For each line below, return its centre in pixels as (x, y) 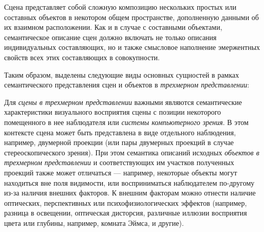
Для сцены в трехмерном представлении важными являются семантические (123, 102)
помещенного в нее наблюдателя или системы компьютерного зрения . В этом (126, 122)
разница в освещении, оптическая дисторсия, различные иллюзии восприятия (126, 213)
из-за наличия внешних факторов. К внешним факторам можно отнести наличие (130, 193)
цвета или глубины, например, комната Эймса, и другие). (94, 222)
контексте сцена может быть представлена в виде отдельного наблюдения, (120, 132)
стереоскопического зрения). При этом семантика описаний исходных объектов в (132, 152)
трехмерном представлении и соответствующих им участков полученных (119, 162)
